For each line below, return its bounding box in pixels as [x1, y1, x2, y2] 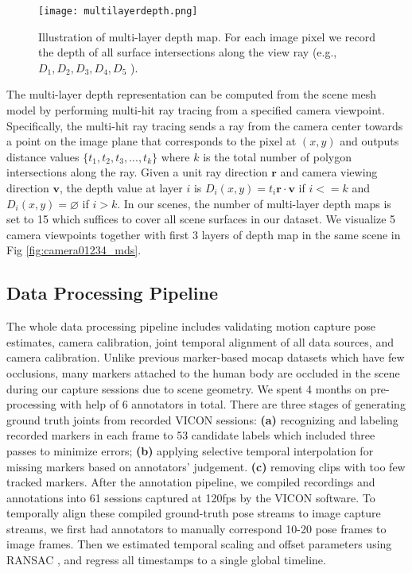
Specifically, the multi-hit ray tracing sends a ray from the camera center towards [6, 117, 403, 134]
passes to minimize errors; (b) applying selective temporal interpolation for [6, 442, 374, 459]
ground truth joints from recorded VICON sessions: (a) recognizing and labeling [6, 411, 398, 428]
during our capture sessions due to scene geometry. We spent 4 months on [6, 380, 367, 397]
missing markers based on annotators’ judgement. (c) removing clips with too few [6, 458, 406, 474]
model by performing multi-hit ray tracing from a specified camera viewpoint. [6, 102, 385, 118]
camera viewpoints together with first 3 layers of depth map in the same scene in [6, 226, 401, 242]
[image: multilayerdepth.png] [38, 6, 198, 17]
